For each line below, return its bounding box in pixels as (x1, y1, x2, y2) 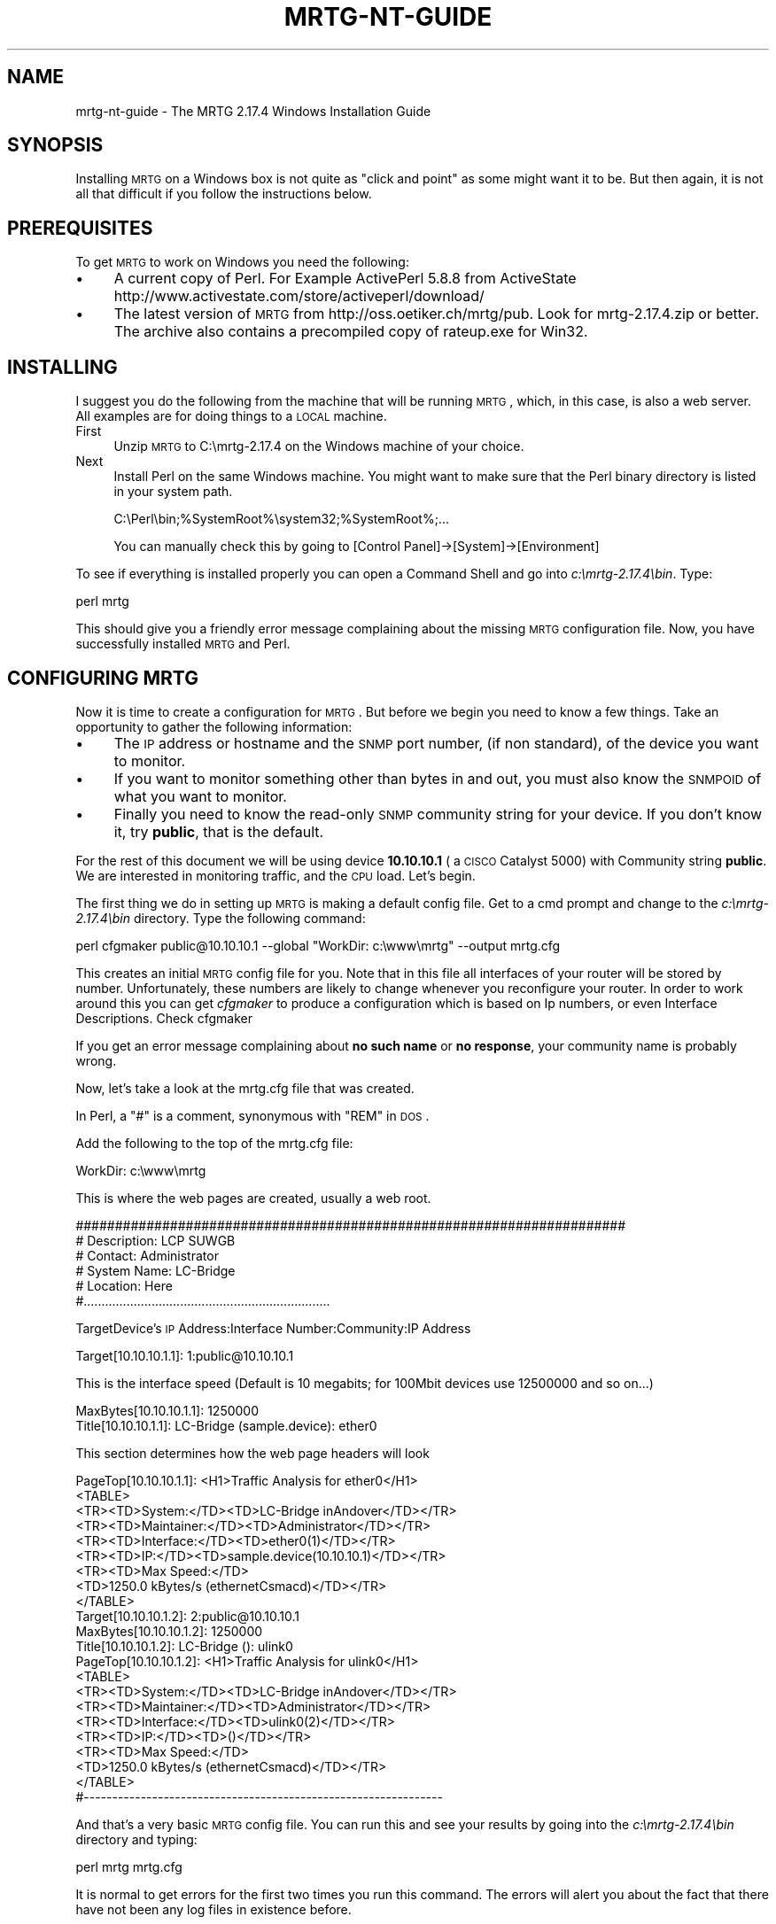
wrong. (75, 1052, 117, 1068)
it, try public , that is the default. (113, 822, 324, 841)
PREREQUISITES (7, 216, 153, 239)
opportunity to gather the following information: (75, 718, 353, 734)
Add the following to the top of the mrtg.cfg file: (75, 1135, 353, 1151)
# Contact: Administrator (75, 1247, 219, 1263)
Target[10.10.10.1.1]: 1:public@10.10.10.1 (75, 1347, 294, 1363)
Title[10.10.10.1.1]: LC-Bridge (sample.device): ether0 (75, 1417, 377, 1433)
